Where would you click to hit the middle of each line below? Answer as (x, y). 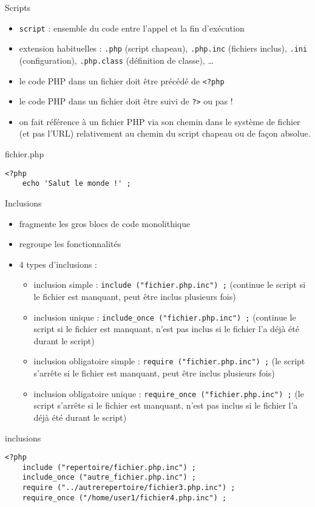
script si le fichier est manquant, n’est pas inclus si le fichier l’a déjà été (166, 329)
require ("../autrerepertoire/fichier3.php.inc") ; (129, 488)
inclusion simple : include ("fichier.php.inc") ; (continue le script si (170, 284)
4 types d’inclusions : (58, 264)
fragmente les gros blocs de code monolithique (105, 223)
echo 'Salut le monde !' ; (76, 184)
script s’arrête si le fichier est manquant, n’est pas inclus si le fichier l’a (166, 405)
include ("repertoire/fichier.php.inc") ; (109, 467)
